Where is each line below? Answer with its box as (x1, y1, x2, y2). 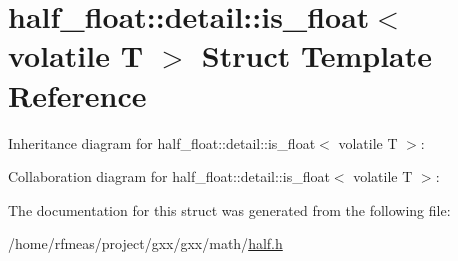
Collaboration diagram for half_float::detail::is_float (8, 166, 330, 187)
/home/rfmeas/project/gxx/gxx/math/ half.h (8, 233, 283, 254)
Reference (8, 74, 147, 115)
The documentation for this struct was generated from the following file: (8, 199, 451, 220)
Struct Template (201, 35, 432, 76)
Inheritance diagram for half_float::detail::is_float (8, 132, 316, 153)
